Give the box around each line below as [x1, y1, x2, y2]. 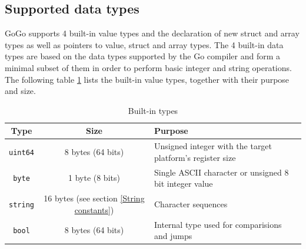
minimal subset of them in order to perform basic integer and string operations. [5, 61, 292, 73]
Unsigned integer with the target [154, 140, 272, 152]
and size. [5, 85, 36, 97]
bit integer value [154, 177, 213, 190]
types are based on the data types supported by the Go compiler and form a [5, 50, 281, 62]
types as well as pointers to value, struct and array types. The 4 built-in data [5, 38, 284, 51]
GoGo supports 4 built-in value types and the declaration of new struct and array [5, 27, 300, 39]
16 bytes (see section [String [44, 192, 145, 204]
